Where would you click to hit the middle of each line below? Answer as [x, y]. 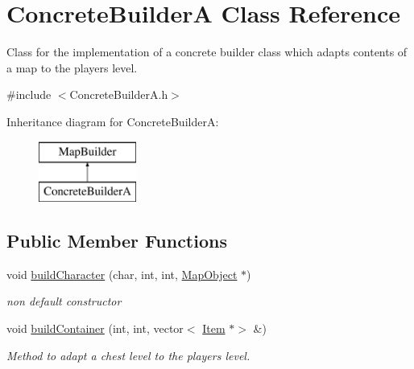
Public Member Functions [117, 241]
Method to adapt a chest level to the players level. [128, 355]
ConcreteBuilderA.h [119, 94]
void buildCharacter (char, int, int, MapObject [122, 274]
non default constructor [64, 301]
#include [29, 94]
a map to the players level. [72, 67]
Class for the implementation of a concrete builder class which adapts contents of [207, 52]
